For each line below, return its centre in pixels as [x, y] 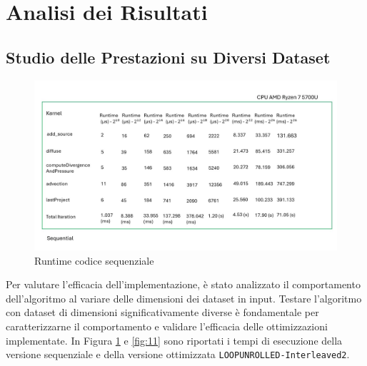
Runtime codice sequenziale [94, 260]
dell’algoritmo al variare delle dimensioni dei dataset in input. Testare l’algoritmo [184, 298]
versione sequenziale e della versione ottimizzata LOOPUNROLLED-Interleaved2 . [178, 354]
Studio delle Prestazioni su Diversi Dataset [168, 57]
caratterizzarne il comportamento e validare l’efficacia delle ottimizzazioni [167, 326]
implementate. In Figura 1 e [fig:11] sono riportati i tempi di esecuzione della [174, 340]
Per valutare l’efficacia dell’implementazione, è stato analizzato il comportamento [183, 284]
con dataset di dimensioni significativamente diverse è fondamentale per [162, 312]
